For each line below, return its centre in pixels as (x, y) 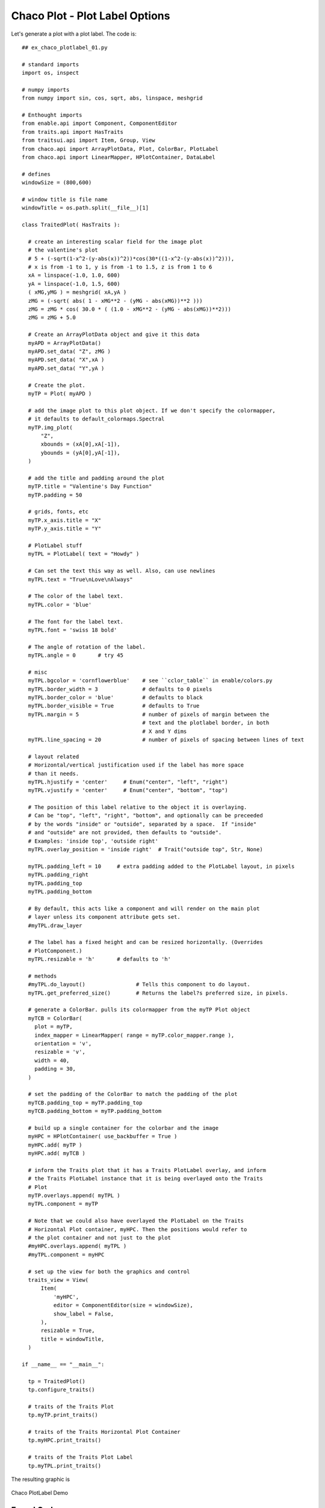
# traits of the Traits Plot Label (81, 1457)
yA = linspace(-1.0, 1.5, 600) (74, 284)
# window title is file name (65, 199)
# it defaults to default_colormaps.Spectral (96, 419)
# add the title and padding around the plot (96, 478)
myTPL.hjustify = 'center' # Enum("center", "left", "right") (128, 782)
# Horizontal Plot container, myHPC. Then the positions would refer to (138, 1229)
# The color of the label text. (76, 596)
